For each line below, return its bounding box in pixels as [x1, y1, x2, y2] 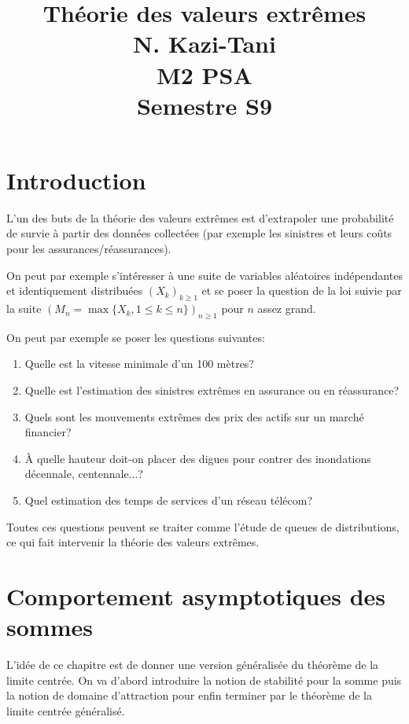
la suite [6, 300, 42, 317]
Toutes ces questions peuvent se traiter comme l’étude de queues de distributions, [6, 518, 400, 535]
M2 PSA [157, 58, 252, 90]
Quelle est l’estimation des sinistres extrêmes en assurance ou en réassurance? [24, 382, 400, 399]
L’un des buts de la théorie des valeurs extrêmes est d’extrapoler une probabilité [6, 209, 394, 226]
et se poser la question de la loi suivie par [201, 282, 402, 299]
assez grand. [257, 300, 316, 317]
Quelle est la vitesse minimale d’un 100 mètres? [24, 355, 254, 372]
